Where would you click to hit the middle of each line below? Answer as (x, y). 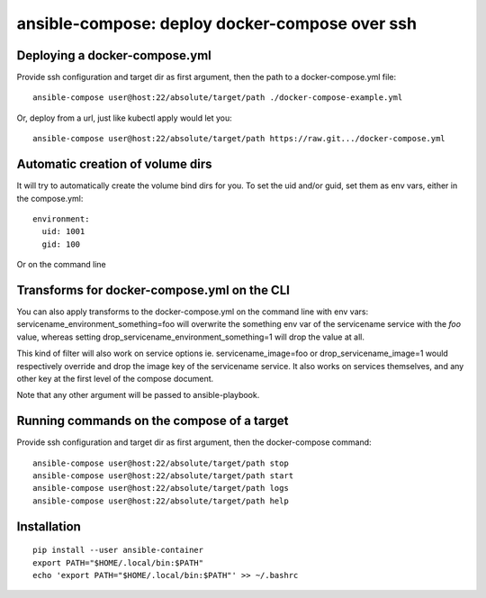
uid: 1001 (63, 231)
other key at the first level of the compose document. (115, 378)
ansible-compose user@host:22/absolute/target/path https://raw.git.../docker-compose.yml (239, 139)
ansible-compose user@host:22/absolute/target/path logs (161, 488)
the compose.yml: (50, 198)
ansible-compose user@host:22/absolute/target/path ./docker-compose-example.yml (218, 98)
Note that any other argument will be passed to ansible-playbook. (138, 395)
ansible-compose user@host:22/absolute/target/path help (161, 501)
